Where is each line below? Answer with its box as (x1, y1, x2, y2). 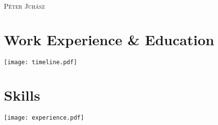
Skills (4, 85, 40, 105)
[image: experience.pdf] (4, 114, 84, 121)
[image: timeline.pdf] (4, 58, 77, 66)
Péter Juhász (4, 1, 45, 11)
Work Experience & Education (4, 29, 215, 49)
